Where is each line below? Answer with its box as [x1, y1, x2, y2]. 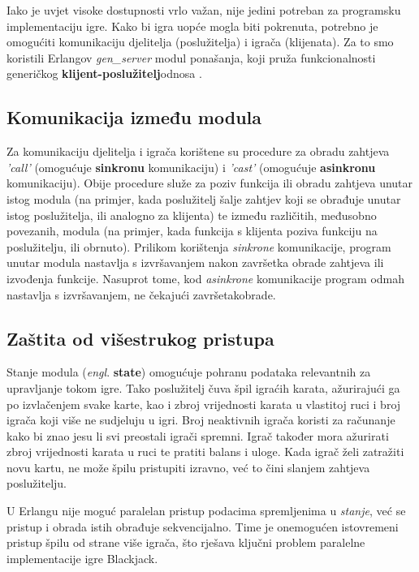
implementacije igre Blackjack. [6, 549, 158, 566]
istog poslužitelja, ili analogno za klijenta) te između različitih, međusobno [6, 206, 377, 223]
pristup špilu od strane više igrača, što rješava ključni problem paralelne [6, 534, 365, 551]
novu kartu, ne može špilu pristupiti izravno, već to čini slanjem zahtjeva [6, 458, 370, 475]
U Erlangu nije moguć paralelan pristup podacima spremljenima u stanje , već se [6, 502, 406, 519]
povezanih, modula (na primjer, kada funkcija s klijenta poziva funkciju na [6, 222, 378, 239]
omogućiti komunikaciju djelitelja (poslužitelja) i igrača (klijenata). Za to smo [6, 33, 394, 50]
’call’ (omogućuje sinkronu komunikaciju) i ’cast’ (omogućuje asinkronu [6, 158, 376, 175]
